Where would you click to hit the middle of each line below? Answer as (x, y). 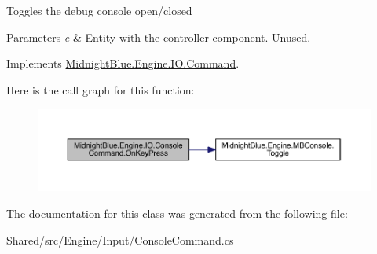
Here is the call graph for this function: (101, 89)
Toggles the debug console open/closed (99, 10)
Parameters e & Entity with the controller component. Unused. (159, 37)
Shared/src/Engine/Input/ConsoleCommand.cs (120, 239)
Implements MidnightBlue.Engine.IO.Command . (123, 63)
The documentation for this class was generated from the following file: (177, 213)
